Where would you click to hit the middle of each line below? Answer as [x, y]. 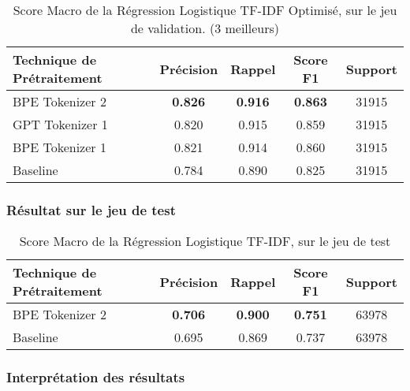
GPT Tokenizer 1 [60, 124]
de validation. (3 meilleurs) [205, 28]
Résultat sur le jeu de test [91, 209]
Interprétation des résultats [96, 377]
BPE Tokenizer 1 [60, 147]
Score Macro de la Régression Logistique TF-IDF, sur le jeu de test [205, 241]
